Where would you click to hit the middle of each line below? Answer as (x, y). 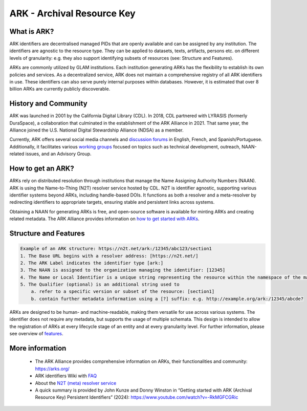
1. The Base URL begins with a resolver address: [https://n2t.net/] (109, 256)
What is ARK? (32, 31)
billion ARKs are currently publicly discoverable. (60, 89)
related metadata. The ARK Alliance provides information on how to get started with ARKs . (104, 219)
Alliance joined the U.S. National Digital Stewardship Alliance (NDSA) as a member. (96, 130)
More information (38, 348)
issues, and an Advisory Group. (58, 154)
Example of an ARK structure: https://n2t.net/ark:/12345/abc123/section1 (116, 249)
